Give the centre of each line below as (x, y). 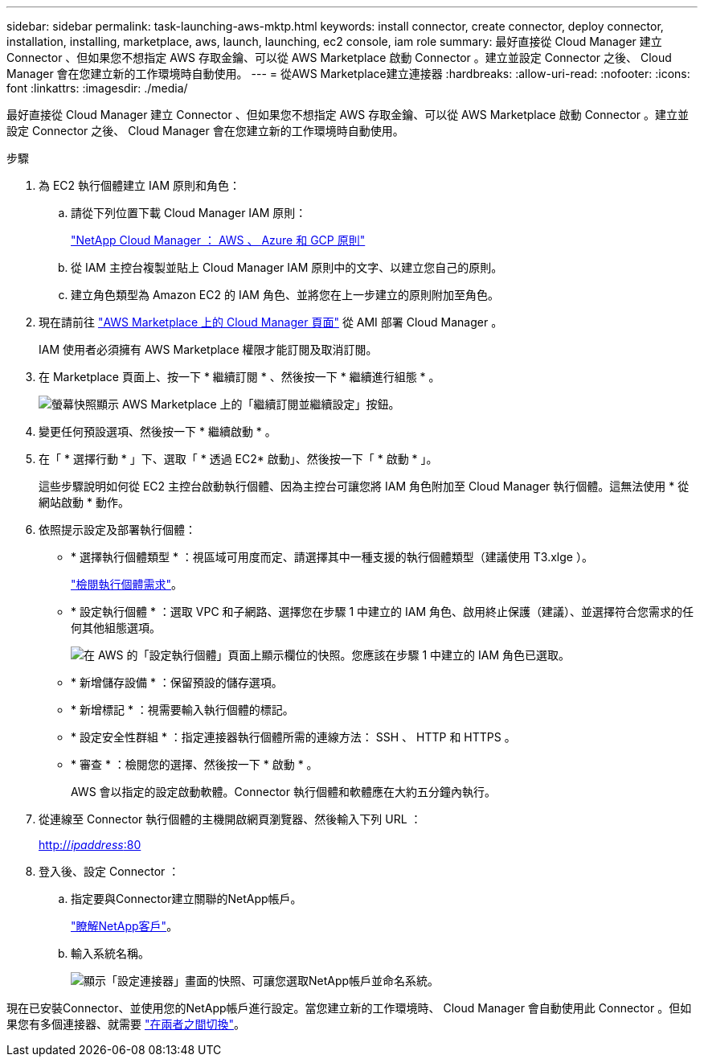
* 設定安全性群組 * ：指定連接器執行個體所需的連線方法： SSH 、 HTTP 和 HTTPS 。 (293, 737)
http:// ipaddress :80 (90, 845)
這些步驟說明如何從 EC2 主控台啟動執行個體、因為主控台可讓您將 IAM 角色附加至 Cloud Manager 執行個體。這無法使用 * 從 (364, 486)
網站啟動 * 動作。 (84, 502)
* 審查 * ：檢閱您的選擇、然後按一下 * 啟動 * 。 (194, 764)
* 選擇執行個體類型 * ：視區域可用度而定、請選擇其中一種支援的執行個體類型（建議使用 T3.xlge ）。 (332, 557)
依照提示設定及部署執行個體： (117, 529)
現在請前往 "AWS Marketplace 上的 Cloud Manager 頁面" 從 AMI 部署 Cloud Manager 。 (271, 322)
